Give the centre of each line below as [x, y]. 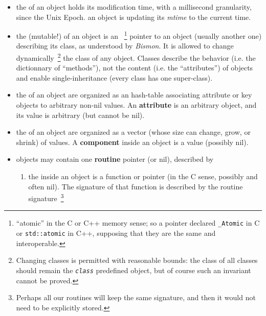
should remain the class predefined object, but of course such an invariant [134, 270]
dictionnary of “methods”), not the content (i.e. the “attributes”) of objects [135, 68]
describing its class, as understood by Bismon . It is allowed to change [125, 46]
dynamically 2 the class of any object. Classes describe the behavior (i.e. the [136, 57]
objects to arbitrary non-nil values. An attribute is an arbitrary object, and [136, 105]
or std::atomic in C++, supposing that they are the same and [116, 233]
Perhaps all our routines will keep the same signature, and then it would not [136, 297]
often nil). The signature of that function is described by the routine [136, 186]
